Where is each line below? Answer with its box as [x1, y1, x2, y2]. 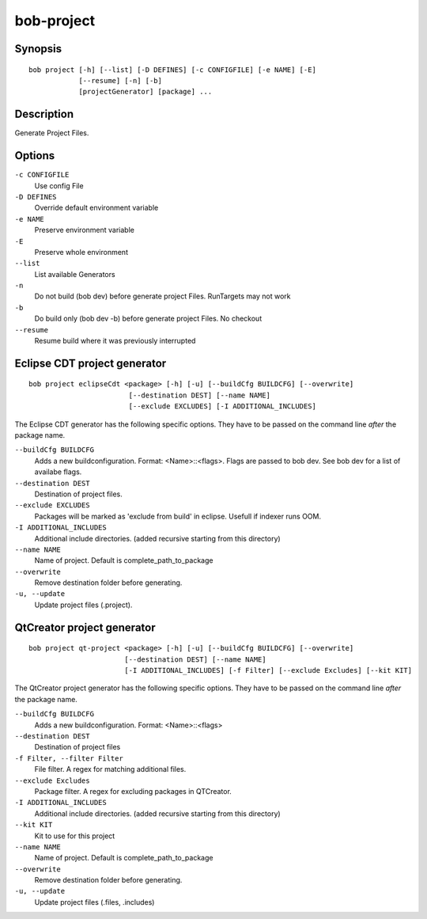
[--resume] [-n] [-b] [78, 76, 162, 85]
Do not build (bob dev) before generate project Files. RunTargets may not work [34, 291, 291, 301]
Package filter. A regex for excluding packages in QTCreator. [34, 786, 232, 796]
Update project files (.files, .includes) [34, 897, 155, 906]
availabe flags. [34, 467, 82, 477]
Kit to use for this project [34, 831, 115, 841]
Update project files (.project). [34, 600, 133, 610]
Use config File [34, 180, 84, 190]
